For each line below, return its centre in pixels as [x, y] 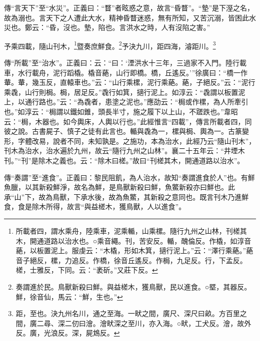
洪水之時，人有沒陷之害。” [168, 27]
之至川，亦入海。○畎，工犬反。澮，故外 [186, 323]
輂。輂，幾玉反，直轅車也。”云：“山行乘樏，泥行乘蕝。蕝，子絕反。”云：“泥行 [130, 82]
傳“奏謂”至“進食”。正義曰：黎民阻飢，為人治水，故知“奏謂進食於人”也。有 [126, 177]
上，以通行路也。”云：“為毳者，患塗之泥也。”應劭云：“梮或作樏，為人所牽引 [126, 102]
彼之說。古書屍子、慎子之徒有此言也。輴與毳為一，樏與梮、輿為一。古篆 [123, 131]
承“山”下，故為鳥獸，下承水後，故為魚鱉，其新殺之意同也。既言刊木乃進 [123, 196]
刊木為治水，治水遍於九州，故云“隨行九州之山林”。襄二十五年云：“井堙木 [124, 151]
